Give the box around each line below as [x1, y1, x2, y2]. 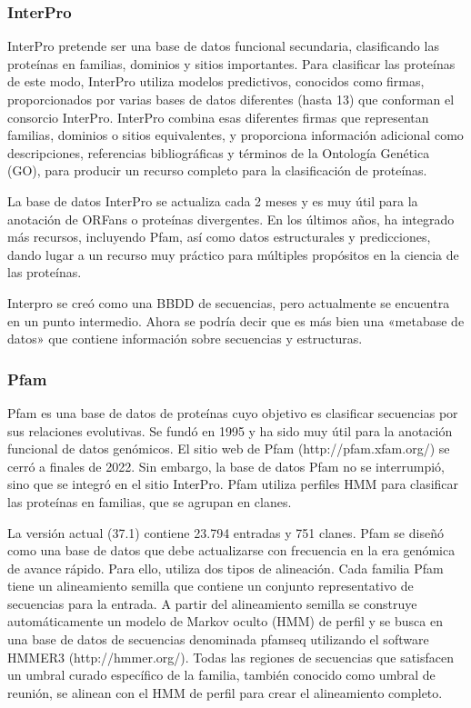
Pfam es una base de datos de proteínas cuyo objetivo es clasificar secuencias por [7, 403, 458, 422]
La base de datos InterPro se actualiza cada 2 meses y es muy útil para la [7, 191, 418, 210]
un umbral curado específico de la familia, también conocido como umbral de [7, 665, 436, 684]
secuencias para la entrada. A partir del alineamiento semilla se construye [7, 593, 417, 613]
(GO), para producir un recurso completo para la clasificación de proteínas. [7, 161, 427, 180]
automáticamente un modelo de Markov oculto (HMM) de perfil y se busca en [7, 612, 443, 631]
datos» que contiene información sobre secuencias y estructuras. [7, 329, 363, 348]
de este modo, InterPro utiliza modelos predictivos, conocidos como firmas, [7, 72, 425, 91]
